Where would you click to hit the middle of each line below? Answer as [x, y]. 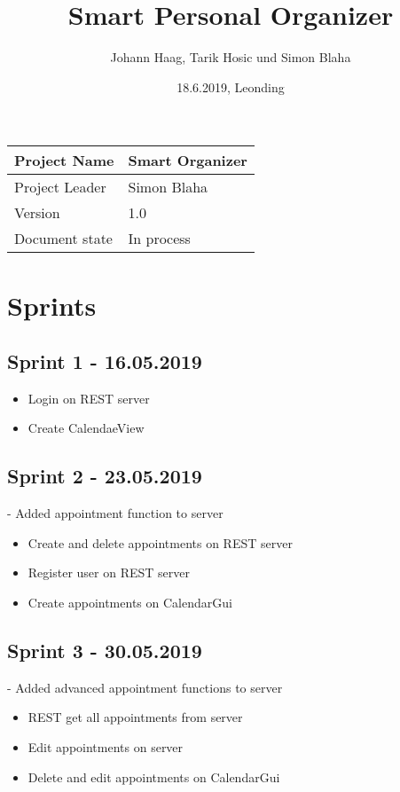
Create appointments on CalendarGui [130, 603]
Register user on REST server [109, 572]
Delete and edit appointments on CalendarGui [154, 776]
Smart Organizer [188, 161]
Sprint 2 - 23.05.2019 [105, 476]
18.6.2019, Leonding [231, 86]
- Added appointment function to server [115, 513]
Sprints [52, 305]
